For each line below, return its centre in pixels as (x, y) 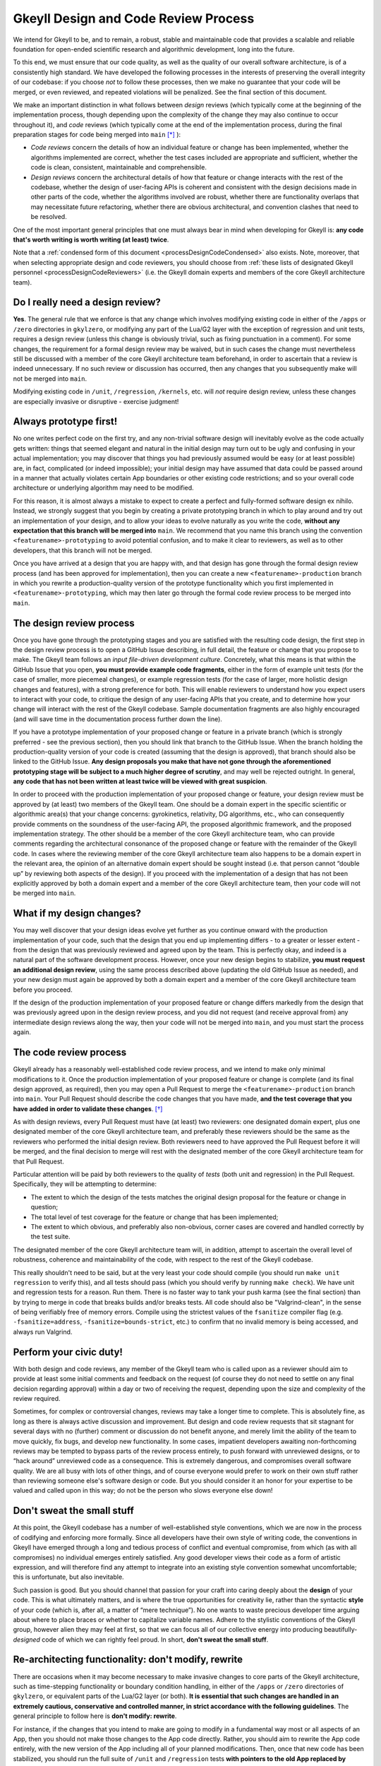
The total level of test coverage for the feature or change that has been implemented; (155, 1217)
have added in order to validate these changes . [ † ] (88, 1108)
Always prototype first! (65, 421)
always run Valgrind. (43, 1332)
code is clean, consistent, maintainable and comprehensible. (119, 167)
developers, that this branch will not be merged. (83, 550)
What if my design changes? (77, 914)
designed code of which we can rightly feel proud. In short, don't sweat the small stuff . (141, 1640)
